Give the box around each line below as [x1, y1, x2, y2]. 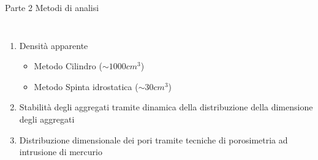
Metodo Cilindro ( [34, 59, 102, 72]
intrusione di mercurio [19, 145, 102, 158]
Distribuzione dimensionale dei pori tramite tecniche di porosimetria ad [19, 133, 288, 146]
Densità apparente [19, 39, 88, 51]
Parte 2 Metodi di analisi [5, 1, 99, 13]
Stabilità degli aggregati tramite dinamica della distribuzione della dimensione [19, 101, 313, 113]
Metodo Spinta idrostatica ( [34, 80, 138, 93]
